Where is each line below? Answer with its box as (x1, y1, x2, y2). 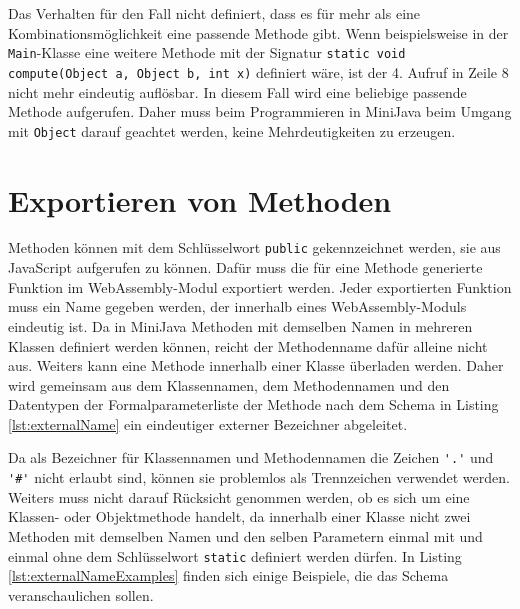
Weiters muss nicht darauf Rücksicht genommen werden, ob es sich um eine (8, 486, 470, 507)
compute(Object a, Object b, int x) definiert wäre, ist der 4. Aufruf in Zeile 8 (8, 61, 509, 82)
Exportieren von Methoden (8, 179, 392, 220)
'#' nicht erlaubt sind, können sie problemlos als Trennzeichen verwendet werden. (8, 467, 510, 488)
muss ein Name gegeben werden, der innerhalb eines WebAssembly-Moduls (8, 296, 467, 317)
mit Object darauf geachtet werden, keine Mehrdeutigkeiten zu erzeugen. (8, 120, 456, 141)
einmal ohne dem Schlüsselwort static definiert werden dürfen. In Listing (8, 545, 462, 566)
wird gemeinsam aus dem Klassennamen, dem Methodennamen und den (8, 374, 450, 395)
